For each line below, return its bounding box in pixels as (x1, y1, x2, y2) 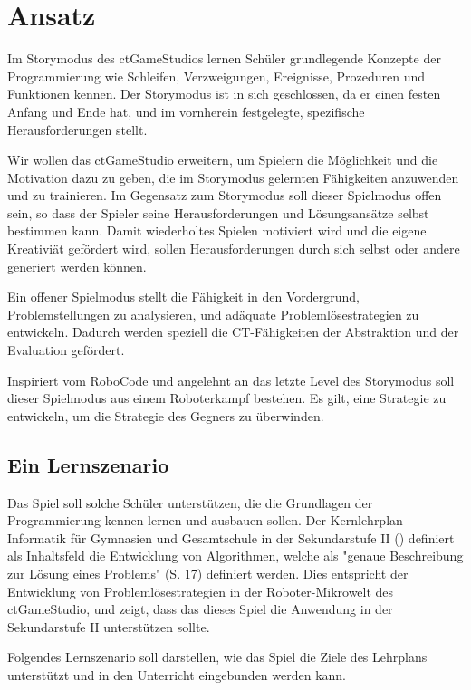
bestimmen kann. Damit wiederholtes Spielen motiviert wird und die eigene (7, 221, 427, 240)
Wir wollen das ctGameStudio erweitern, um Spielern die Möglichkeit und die (7, 150, 438, 169)
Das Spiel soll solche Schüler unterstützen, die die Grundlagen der (7, 493, 373, 512)
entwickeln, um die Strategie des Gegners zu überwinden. (7, 406, 324, 425)
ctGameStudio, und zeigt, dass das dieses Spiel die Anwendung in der (7, 599, 393, 618)
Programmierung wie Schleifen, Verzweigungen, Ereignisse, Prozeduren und (7, 66, 426, 85)
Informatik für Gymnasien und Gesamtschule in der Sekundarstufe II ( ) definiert (7, 528, 455, 547)
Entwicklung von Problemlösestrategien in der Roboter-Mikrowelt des (7, 581, 394, 600)
